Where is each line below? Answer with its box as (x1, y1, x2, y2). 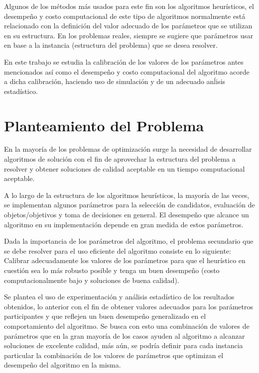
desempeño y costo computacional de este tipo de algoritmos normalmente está (4, 10, 246, 21)
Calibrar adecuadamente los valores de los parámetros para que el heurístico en (4, 255, 246, 266)
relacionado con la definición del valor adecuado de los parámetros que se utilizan (4, 20, 253, 31)
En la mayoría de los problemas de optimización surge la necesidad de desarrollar (4, 144, 252, 154)
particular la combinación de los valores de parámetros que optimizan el (4, 350, 224, 360)
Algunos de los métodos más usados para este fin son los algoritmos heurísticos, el (4, 1, 254, 11)
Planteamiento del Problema (4, 115, 204, 135)
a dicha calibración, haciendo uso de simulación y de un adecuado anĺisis (4, 76, 226, 87)
